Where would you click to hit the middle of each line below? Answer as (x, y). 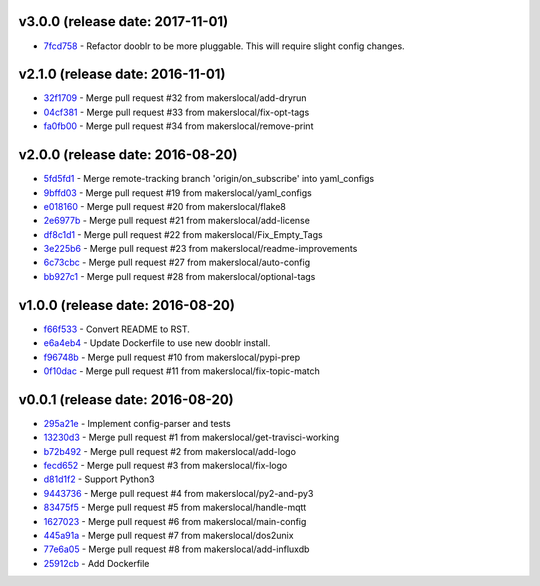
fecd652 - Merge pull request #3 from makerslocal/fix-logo (165, 465)
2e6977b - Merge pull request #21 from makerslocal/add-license (176, 221)
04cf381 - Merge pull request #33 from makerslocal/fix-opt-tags (176, 112)
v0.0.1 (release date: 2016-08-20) (126, 399)
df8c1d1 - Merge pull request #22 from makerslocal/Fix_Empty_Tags (183, 234)
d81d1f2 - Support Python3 (99, 479)
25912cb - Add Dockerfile (96, 563)
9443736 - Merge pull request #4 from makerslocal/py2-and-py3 (178, 493)
